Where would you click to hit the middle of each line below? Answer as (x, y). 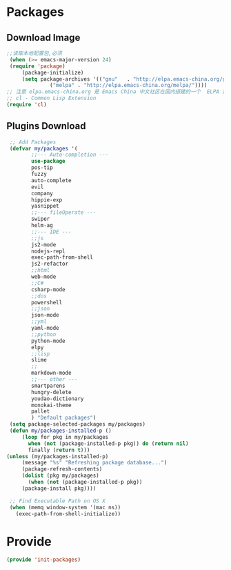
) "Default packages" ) (64, 418)
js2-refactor (50, 264)
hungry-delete (51, 392)
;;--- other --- (54, 380)
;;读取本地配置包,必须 (34, 53)
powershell (47, 302)
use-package (49, 161)
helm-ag (42, 226)
